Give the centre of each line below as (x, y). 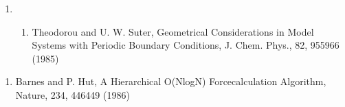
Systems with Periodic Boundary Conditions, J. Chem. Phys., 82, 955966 (186, 45)
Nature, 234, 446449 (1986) (73, 94)
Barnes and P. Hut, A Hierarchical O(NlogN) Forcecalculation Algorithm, (171, 81)
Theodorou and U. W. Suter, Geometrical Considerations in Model (173, 31)
